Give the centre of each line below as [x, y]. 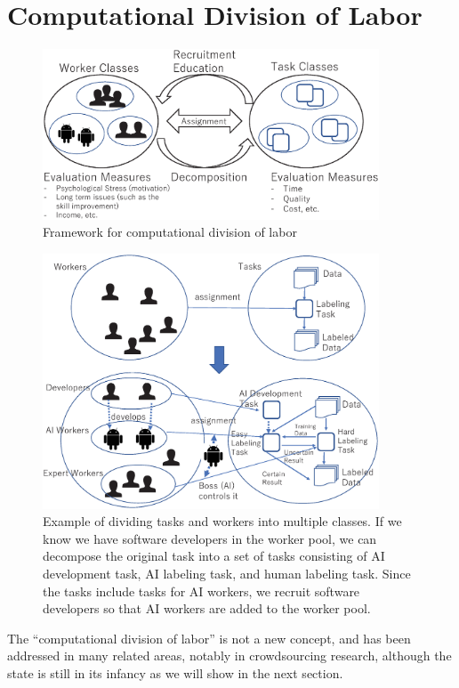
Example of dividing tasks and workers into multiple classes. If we [222, 521]
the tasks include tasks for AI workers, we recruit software [201, 591]
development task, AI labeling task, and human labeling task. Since [227, 573]
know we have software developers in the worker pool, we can [210, 538]
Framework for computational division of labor [170, 232]
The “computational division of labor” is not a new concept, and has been [209, 638]
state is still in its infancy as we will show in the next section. [175, 672]
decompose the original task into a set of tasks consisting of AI [214, 556]
